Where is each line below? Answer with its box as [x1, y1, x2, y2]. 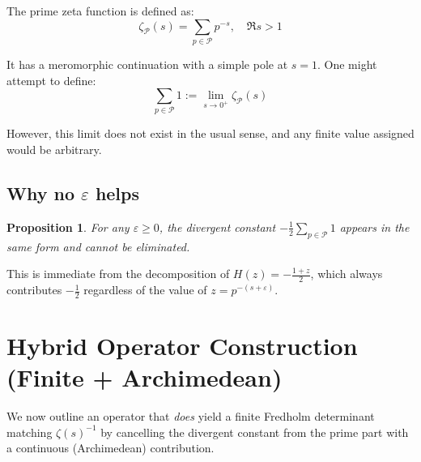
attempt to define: [6, 71, 96, 88]
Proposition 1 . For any [6, 218, 130, 235]
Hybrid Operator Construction [6, 329, 358, 362]
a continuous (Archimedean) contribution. [6, 439, 215, 456]
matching [6, 423, 53, 440]
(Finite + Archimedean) [6, 361, 283, 394]
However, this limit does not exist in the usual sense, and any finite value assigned [6, 125, 415, 142]
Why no [6, 181, 74, 206]
